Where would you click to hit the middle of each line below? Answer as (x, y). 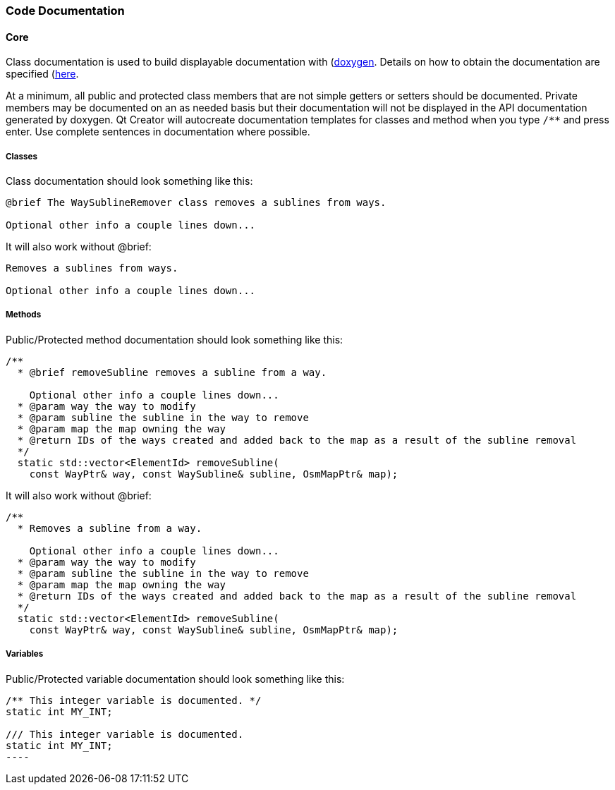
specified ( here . (42, 74)
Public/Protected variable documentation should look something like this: (175, 679)
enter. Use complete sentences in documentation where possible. (158, 132)
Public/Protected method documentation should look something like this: (175, 339)
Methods (24, 315)
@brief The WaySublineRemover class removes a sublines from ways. (196, 202)
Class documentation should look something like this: (129, 181)
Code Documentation (65, 11)
